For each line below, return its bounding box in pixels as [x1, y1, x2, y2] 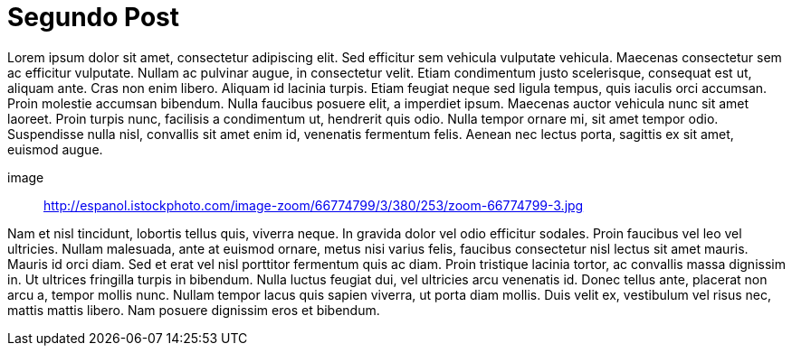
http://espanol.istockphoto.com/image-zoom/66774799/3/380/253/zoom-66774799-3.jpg [43, 197, 584, 213]
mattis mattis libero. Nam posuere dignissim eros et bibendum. [7, 302, 380, 318]
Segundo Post [7, 2, 180, 33]
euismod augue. [7, 141, 103, 157]
